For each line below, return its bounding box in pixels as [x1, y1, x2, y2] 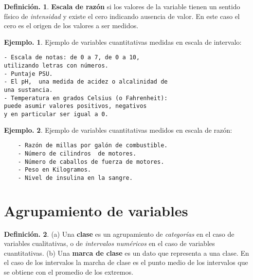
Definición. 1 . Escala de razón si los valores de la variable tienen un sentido [4, 1, 240, 11]
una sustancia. [4, 87, 53, 93]
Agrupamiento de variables [4, 200, 188, 220]
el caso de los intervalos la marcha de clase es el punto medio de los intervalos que [4, 257, 248, 267]
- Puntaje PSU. [4, 70, 53, 77]
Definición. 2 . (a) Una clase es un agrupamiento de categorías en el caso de [4, 228, 235, 239]
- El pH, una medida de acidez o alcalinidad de [4, 78, 168, 86]
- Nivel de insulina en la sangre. [18, 174, 133, 181]
